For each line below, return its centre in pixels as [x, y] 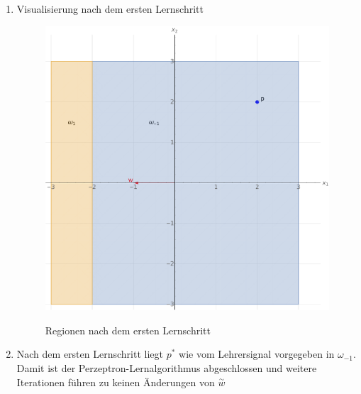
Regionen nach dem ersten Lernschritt [128, 330]
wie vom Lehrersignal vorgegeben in [257, 354]
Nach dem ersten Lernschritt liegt [90, 354]
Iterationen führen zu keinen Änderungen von [116, 382]
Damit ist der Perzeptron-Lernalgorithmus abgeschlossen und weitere [167, 367]
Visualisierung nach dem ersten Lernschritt [110, 9]
